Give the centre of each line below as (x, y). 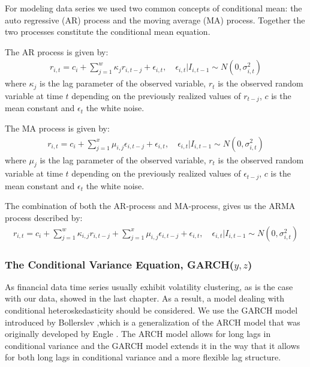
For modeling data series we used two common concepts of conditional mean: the (154, 8)
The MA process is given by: (57, 128)
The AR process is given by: (57, 51)
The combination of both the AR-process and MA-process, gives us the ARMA (150, 206)
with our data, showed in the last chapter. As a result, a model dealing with (145, 298)
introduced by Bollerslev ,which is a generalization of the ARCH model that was (153, 322)
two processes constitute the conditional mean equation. (108, 32)
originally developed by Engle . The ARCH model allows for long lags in (138, 334)
